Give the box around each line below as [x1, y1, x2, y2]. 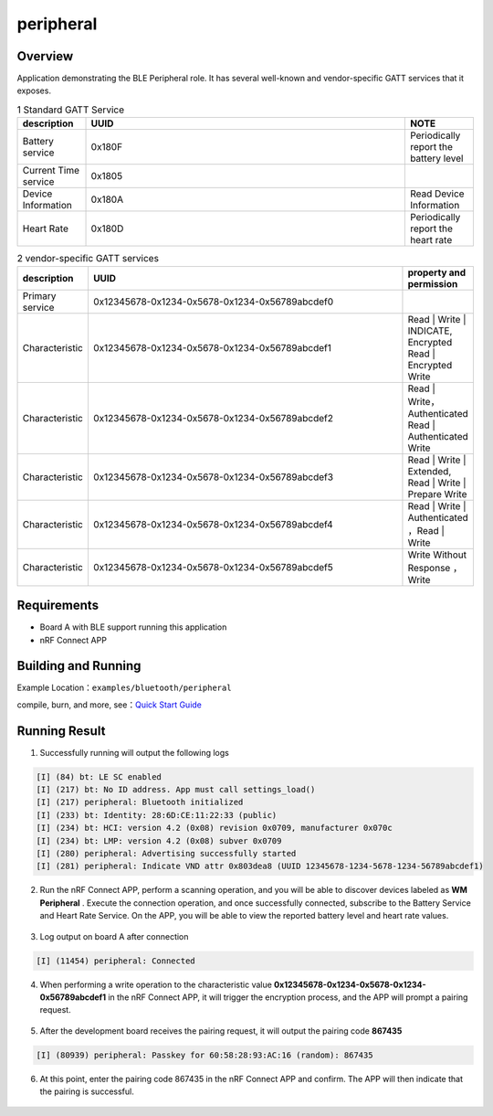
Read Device [409, 187, 465, 200]
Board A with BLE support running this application [39, 622, 227, 632]
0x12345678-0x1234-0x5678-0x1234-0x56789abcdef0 [92, 295, 334, 308]
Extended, [407, 464, 452, 477]
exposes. [16, 85, 52, 96]
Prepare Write [407, 487, 467, 500]
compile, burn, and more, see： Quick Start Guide [16, 699, 203, 710]
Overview [16, 48, 74, 64]
